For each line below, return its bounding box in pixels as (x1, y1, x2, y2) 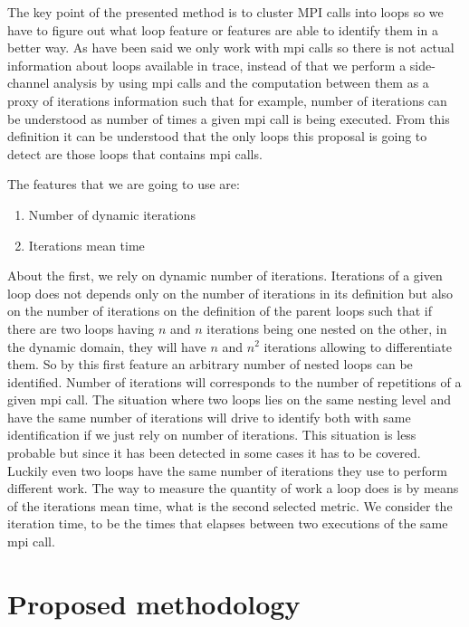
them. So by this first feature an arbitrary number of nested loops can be (7, 355, 413, 374)
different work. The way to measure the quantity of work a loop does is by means (7, 479, 459, 498)
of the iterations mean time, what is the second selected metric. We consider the (7, 496, 453, 515)
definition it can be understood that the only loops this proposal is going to (7, 127, 427, 146)
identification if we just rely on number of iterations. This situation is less (7, 425, 416, 444)
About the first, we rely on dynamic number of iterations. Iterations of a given (7, 266, 443, 285)
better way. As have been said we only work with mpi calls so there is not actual (7, 38, 455, 57)
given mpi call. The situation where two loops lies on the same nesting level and (7, 390, 451, 409)
